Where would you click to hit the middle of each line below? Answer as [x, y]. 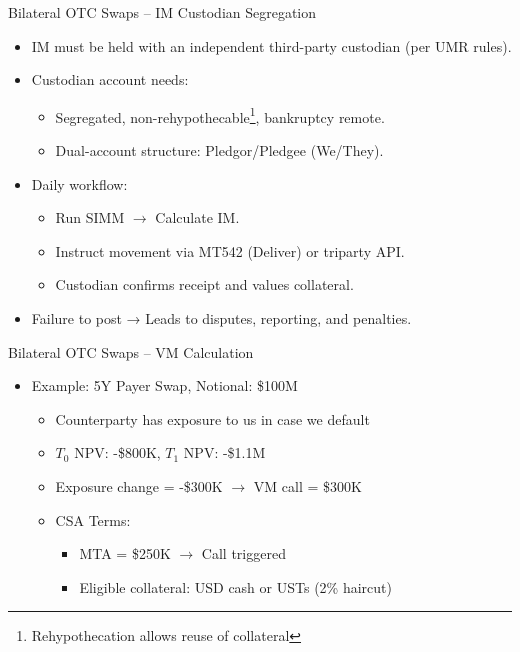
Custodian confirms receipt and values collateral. [204, 284]
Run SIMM [90, 217]
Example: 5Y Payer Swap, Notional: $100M [164, 385]
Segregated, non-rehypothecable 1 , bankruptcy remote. [220, 115]
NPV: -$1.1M [224, 452]
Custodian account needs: [110, 79]
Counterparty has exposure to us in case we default [212, 418]
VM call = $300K [307, 485]
